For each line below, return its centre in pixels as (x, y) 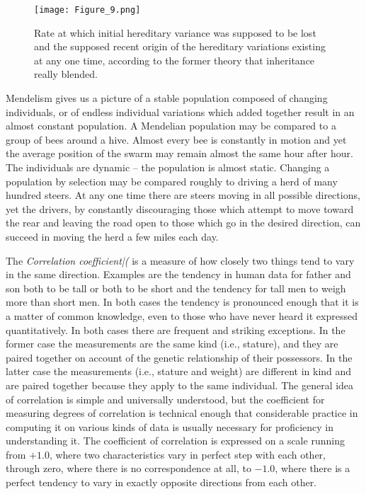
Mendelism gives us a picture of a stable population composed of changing (167, 98)
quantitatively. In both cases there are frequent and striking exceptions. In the (176, 329)
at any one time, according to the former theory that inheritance (175, 60)
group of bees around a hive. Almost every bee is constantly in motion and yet (176, 139)
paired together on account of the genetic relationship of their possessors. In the (179, 357)
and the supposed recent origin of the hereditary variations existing (180, 46)
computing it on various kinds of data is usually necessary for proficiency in (170, 426)
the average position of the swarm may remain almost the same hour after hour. (179, 153)
